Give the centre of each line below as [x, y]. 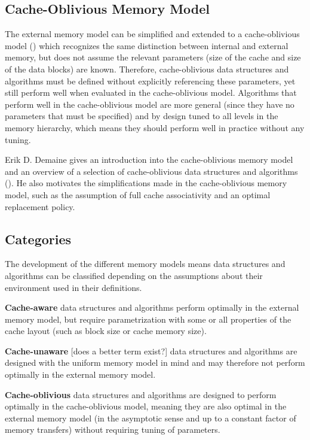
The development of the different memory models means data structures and [145, 264]
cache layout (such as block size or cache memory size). [106, 331]
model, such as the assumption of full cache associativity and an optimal [138, 194]
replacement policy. [40, 206]
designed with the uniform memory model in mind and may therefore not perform [155, 362]
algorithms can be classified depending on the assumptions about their [134, 275]
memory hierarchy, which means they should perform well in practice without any [155, 127]
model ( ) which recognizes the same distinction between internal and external [147, 45]
